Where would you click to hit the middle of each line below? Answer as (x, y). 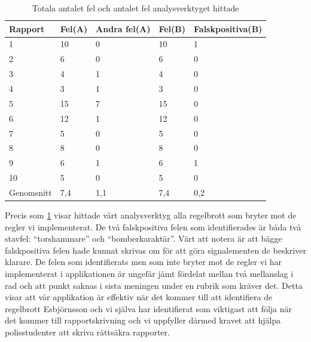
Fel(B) (172, 28)
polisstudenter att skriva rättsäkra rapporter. (87, 332)
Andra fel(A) (123, 28)
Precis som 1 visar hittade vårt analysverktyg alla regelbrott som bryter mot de (151, 215)
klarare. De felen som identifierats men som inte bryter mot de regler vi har (144, 262)
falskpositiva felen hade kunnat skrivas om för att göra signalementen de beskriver (155, 250)
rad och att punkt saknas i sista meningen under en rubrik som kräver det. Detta (154, 285)
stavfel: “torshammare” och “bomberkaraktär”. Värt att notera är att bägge (144, 238)
